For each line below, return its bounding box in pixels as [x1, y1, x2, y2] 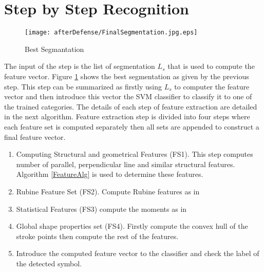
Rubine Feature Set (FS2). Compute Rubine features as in [16, 186, 200, 196]
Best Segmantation [25, 43, 84, 54]
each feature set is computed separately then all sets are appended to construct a [4, 121, 259, 132]
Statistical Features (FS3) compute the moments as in [16, 203, 187, 214]
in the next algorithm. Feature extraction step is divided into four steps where [4, 111, 250, 122]
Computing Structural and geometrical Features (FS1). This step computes [16, 149, 253, 159]
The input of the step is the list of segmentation [4, 61, 155, 71]
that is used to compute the [167, 61, 255, 71]
